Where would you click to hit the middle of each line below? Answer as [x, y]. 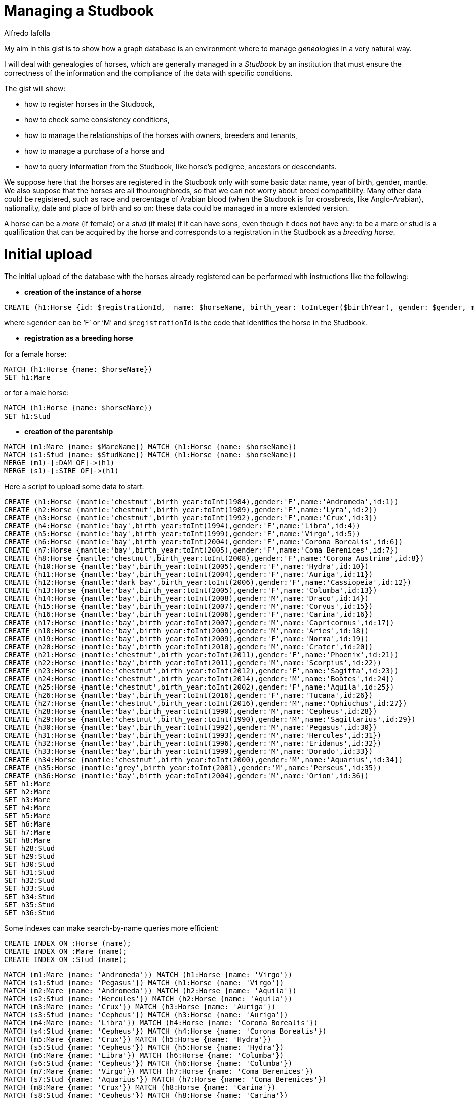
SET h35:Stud [30, 905]
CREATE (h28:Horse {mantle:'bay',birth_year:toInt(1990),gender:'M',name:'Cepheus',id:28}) [191, 711]
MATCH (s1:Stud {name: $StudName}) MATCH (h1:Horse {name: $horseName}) [150, 455]
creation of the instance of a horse [83, 292]
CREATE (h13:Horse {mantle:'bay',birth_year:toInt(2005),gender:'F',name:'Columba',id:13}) [191, 591]
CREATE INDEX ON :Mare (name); [66, 952]
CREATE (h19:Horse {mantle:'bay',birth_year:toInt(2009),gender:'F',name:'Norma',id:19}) [186, 639]
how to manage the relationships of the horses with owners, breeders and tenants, [161, 135]
